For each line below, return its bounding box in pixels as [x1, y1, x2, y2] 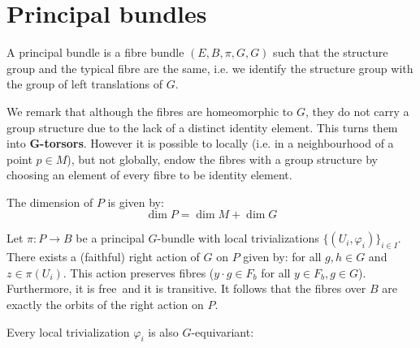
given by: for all [243, 248, 322, 265]
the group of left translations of [6, 75, 162, 92]
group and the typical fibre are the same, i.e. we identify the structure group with [6, 59, 414, 76]
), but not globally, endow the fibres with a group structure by [67, 150, 378, 167]
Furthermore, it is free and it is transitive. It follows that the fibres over [6, 280, 366, 297]
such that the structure [273, 44, 388, 61]
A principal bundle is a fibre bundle [6, 44, 184, 61]
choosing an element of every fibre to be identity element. [6, 166, 292, 183]
